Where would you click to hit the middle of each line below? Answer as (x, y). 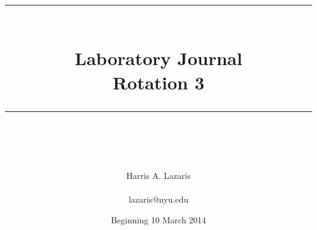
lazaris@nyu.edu (158, 199)
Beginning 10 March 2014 (158, 219)
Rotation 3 (158, 82)
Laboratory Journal (158, 58)
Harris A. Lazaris (158, 175)
